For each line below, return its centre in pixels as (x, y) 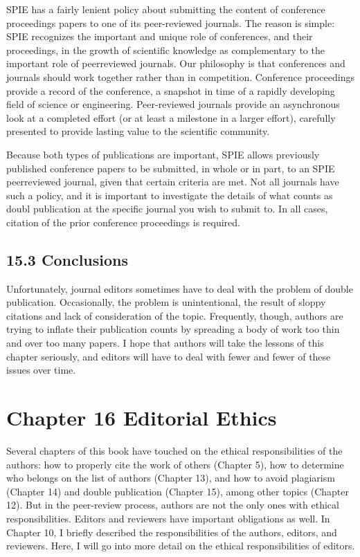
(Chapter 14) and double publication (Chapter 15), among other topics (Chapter (178, 491)
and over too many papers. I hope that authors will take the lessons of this (165, 343)
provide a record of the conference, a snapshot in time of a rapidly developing (171, 90)
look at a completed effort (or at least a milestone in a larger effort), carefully (171, 117)
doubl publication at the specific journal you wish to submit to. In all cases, (167, 209)
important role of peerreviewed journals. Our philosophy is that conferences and (176, 63)
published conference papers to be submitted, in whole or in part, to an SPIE (171, 168)
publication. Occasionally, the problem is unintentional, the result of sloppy (166, 302)
